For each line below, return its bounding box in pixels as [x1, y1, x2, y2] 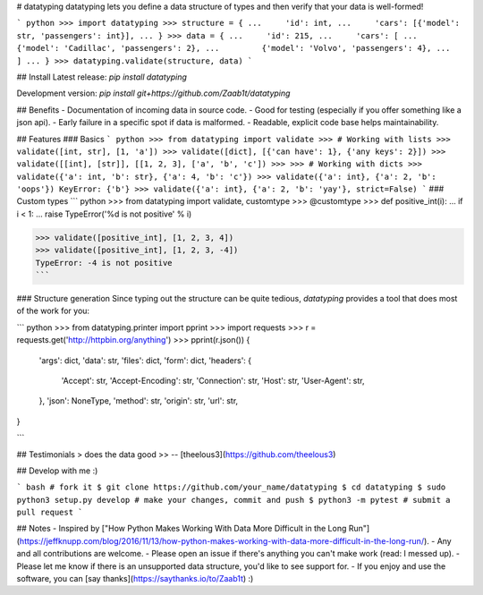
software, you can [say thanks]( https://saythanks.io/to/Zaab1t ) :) [16, 574, 254, 584]
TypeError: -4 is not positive [35, 258, 174, 268]
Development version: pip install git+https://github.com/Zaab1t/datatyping [16, 88, 291, 98]
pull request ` [16, 507, 84, 518]
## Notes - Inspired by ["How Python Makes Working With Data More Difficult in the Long [16, 523, 347, 534]
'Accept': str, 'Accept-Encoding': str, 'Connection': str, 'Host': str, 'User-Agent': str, [61, 375, 366, 386]
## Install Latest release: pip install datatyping [16, 72, 188, 82]
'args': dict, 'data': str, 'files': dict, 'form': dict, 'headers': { [38, 354, 252, 366]
